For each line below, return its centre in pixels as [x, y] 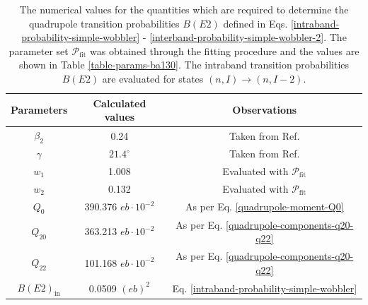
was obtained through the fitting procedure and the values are [225, 50]
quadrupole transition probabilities [104, 23]
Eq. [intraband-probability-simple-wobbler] [265, 288]
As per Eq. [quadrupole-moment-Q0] [264, 207]
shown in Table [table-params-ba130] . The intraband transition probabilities [184, 65]
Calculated [120, 103]
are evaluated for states [153, 78]
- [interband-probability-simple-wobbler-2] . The [245, 37]
